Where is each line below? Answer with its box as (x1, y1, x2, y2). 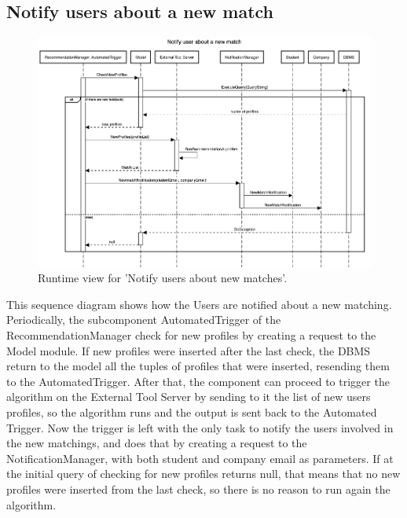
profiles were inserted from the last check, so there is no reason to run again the (6, 480, 390, 497)
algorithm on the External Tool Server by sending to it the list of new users (6, 388, 371, 405)
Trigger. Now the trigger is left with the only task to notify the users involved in (6, 419, 394, 435)
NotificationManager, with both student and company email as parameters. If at (6, 450, 394, 466)
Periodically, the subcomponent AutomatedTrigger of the (6, 311, 281, 328)
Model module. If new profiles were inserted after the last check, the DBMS (6, 342, 371, 358)
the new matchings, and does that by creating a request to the (6, 435, 307, 451)
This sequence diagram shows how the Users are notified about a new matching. (6, 296, 392, 312)
